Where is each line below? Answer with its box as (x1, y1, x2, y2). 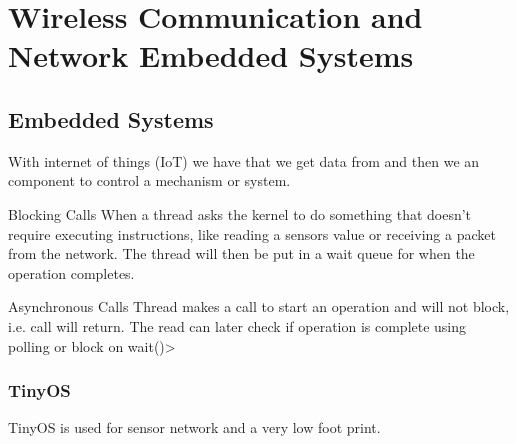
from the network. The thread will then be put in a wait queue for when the (8, 243, 475, 264)
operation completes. (8, 262, 135, 283)
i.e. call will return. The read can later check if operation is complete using (8, 315, 467, 336)
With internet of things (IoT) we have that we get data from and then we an (8, 150, 480, 171)
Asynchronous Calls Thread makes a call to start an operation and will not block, (8, 296, 510, 317)
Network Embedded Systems (8, 35, 414, 76)
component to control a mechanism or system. (8, 170, 291, 191)
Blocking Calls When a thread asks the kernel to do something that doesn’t (8, 203, 472, 224)
